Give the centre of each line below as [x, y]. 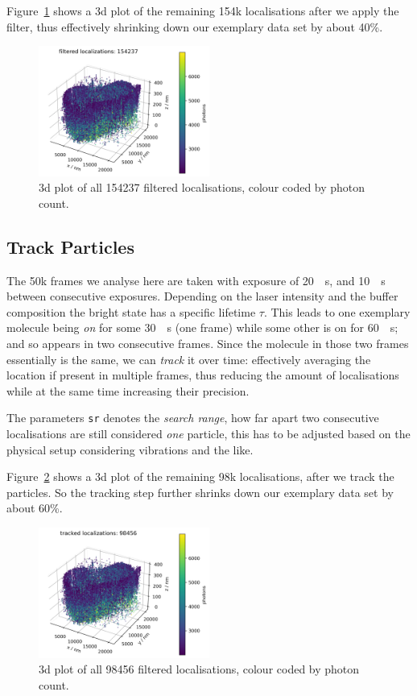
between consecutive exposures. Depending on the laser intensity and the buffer [202, 296]
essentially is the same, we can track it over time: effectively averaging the [189, 359]
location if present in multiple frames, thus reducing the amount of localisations [203, 375]
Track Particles [70, 246]
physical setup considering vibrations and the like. [130, 449]
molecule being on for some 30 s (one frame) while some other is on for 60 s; [202, 327]
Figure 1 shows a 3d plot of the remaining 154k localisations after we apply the [203, 10]
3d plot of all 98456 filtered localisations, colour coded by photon [199, 669]
